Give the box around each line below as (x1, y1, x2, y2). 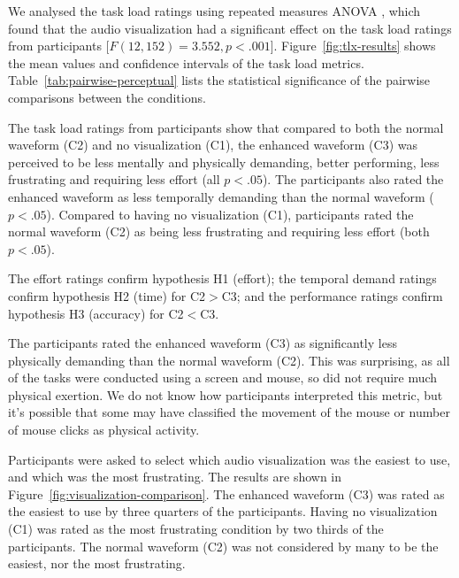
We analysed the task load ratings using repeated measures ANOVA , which (8, 2, 421, 19)
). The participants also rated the (262, 170, 444, 189)
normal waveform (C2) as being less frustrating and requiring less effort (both (8, 222, 430, 241)
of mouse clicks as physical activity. (8, 420, 200, 439)
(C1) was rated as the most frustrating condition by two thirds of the (8, 520, 384, 538)
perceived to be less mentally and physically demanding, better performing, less (8, 152, 440, 171)
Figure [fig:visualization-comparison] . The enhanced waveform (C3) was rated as (8, 484, 445, 503)
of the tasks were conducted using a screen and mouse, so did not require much (8, 368, 438, 387)
